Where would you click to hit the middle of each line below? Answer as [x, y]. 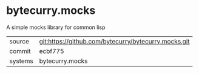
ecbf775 [52, 51]
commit [20, 51]
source [19, 41]
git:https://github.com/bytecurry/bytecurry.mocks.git [114, 41]
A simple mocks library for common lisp [56, 27]
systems [21, 61]
